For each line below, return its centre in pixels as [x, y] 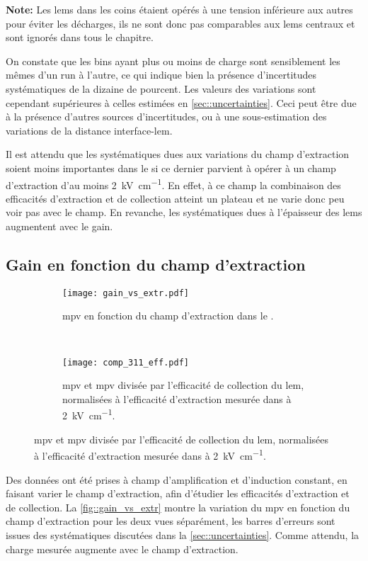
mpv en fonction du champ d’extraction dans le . [168, 316]
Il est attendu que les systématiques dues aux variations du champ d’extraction [178, 154]
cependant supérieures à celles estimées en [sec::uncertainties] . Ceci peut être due [181, 102]
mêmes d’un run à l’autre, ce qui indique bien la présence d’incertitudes [161, 75]
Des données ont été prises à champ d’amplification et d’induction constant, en [177, 479]
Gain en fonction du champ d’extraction [156, 264]
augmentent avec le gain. [59, 226]
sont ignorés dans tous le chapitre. [80, 37]
